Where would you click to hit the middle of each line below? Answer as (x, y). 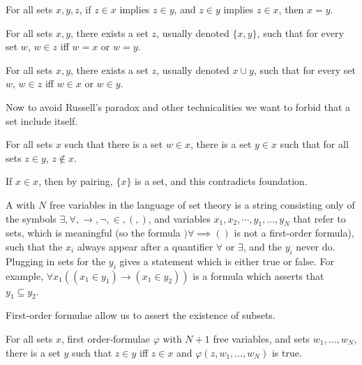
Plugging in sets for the (56, 261)
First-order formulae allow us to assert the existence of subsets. (141, 315)
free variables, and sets (262, 338)
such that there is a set (114, 144)
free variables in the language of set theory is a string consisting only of (202, 204)
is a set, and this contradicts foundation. (221, 181)
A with (21, 204)
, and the (262, 246)
